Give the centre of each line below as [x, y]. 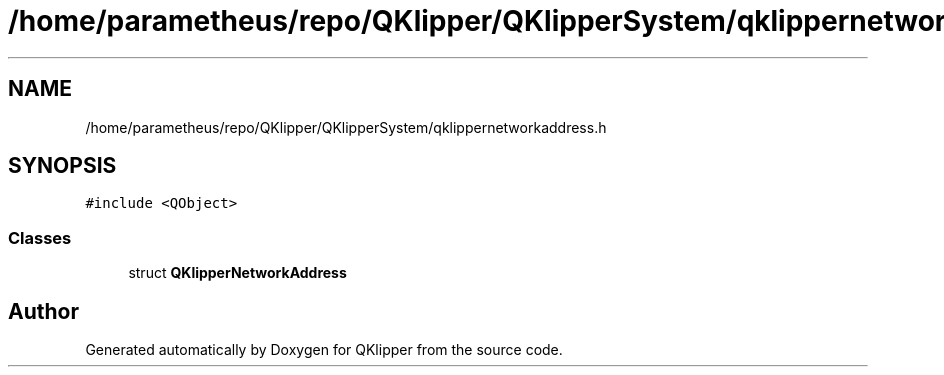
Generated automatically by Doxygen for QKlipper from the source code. [324, 350]
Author [43, 311]
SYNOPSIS [62, 166]
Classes [40, 237]
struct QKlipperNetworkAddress [237, 273]
